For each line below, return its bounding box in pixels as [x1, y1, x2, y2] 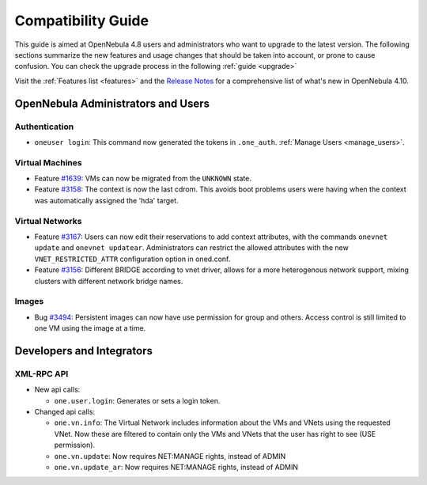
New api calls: [34, 385, 81, 395]
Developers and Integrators [14, 344, 153, 358]
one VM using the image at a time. [34, 324, 146, 333]
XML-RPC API [14, 368, 69, 379]
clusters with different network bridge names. [34, 276, 183, 286]
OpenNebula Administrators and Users [14, 97, 210, 110]
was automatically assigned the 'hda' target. [34, 195, 179, 205]
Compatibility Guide [14, 12, 149, 29]
